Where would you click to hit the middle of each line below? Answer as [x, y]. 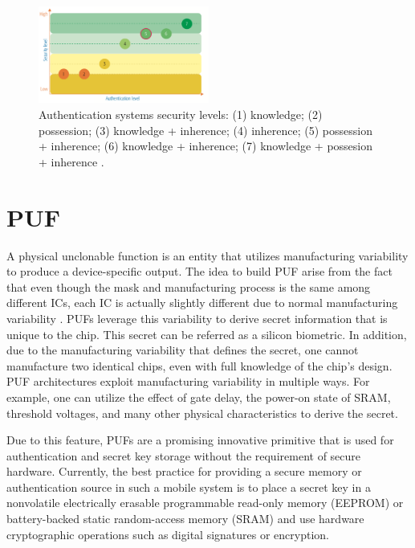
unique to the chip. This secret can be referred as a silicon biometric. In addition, [207, 334]
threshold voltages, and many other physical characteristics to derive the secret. [202, 413]
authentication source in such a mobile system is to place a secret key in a [189, 487]
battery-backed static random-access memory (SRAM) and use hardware [185, 519]
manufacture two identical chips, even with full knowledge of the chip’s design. [199, 365]
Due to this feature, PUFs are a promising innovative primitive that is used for [200, 440]
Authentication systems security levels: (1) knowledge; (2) [181, 115]
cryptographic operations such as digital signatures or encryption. [168, 534]
